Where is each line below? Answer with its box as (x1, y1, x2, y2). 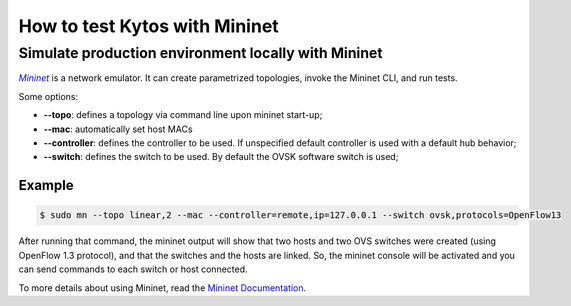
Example (18, 177, 74, 194)
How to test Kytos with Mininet (18, 15, 279, 37)
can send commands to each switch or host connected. (18, 263, 249, 275)
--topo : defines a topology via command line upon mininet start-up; (43, 109, 323, 121)
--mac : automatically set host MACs (43, 123, 194, 135)
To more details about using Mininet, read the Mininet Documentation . (18, 281, 307, 294)
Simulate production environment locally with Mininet (18, 44, 383, 62)
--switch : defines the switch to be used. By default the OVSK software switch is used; (43, 151, 399, 163)
